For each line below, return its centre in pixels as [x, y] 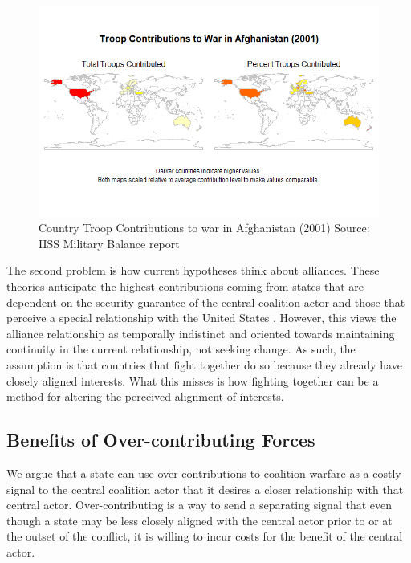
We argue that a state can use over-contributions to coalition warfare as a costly [204, 473]
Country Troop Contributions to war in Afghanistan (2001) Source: [204, 228]
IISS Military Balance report [109, 243]
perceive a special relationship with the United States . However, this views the [201, 318]
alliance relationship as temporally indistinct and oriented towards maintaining [201, 333]
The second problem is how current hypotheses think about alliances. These [193, 270]
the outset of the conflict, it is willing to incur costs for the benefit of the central [205, 536]
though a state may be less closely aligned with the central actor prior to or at [199, 520]
